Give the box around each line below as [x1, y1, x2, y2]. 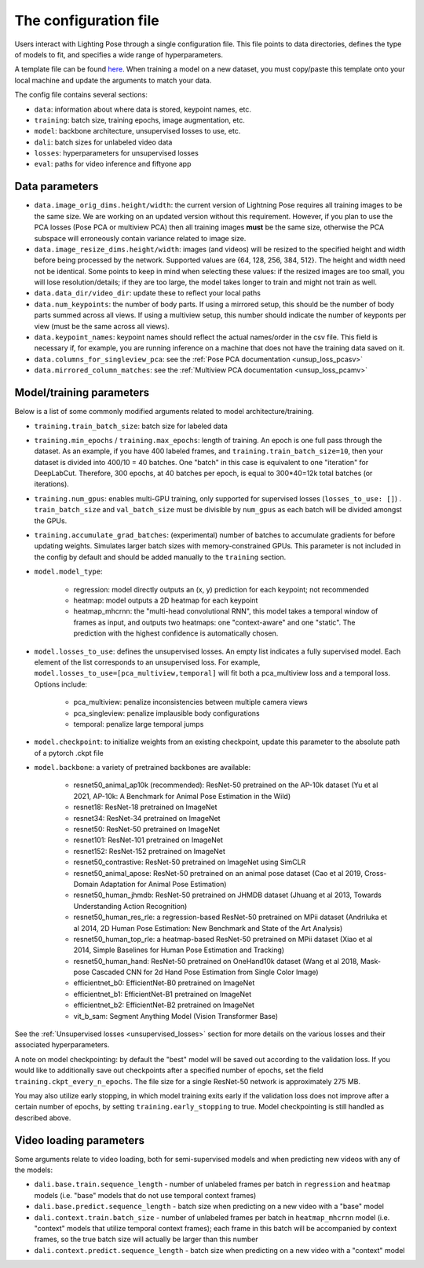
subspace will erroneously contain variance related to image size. [34, 233, 247, 243]
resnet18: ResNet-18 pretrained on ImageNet [73, 802, 217, 812]
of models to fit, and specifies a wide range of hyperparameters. [14, 49, 224, 59]
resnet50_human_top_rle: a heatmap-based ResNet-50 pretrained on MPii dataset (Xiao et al [73, 934, 373, 944]
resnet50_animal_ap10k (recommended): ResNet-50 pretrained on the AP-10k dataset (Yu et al [73, 780, 378, 790]
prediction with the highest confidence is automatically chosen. [73, 629, 279, 638]
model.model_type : [34, 566, 103, 577]
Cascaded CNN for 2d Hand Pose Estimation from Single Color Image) [91, 967, 319, 977]
